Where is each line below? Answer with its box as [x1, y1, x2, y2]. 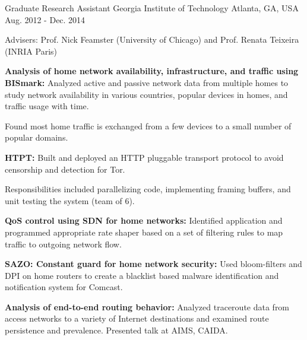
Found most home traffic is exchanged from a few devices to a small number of [5, 119, 292, 132]
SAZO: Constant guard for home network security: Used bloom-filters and [5, 258, 302, 270]
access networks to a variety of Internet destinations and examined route [5, 312, 269, 325]
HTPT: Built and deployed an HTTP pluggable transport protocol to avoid [5, 151, 284, 163]
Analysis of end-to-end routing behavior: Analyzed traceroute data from [5, 300, 290, 313]
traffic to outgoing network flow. [5, 237, 122, 250]
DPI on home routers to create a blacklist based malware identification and [5, 269, 279, 281]
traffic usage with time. [5, 100, 89, 112]
